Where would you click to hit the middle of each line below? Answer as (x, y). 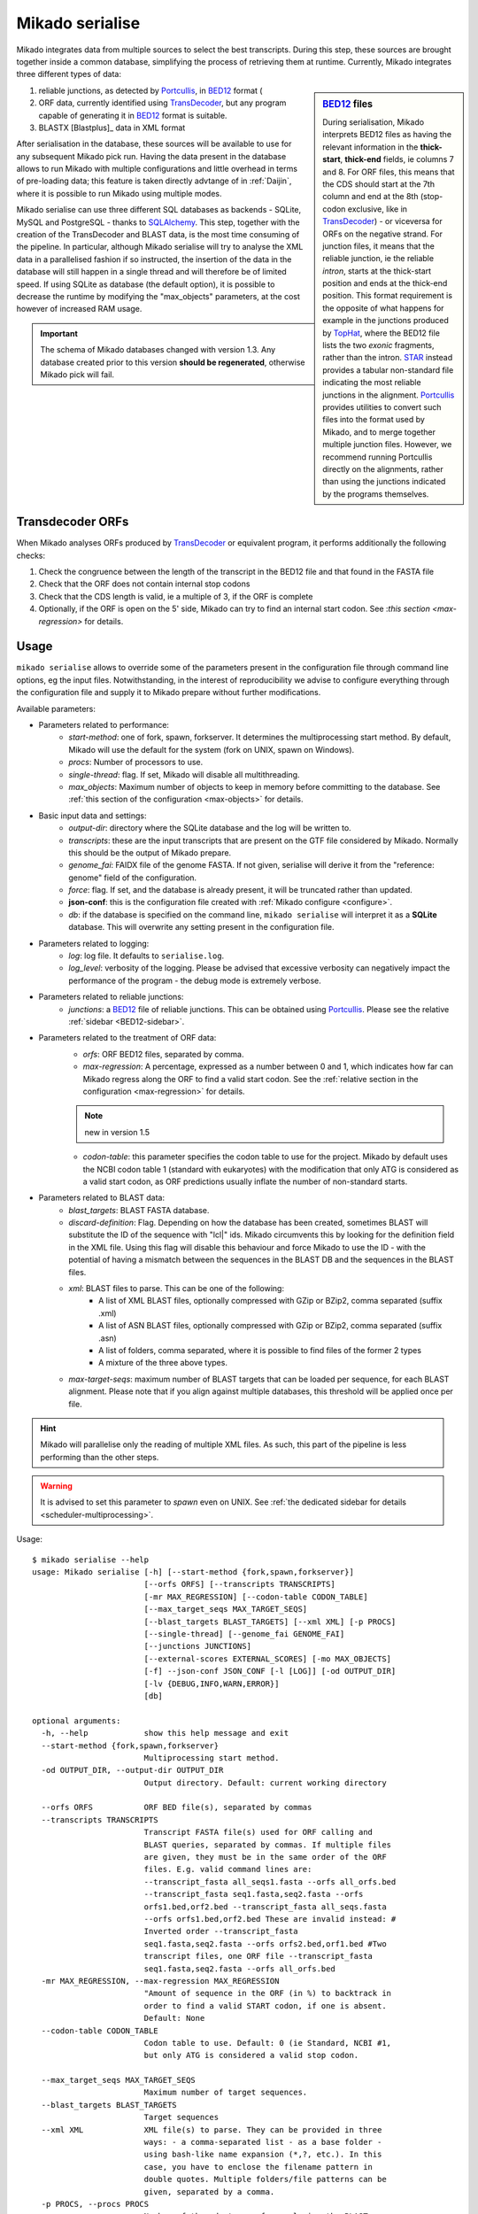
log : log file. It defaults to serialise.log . (146, 956)
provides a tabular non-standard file (388, 370)
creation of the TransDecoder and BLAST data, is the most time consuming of (158, 235)
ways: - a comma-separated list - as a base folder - (263, 2142)
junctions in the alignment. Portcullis (389, 395)
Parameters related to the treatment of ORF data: (127, 1038)
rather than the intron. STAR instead (388, 358)
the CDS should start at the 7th (379, 184)
